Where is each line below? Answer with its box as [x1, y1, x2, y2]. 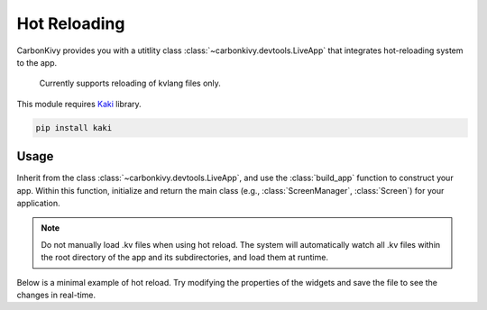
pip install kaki [35, 123, 113, 132]
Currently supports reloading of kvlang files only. [39, 77, 221, 89]
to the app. [16, 57, 58, 68]
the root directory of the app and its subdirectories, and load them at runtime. [41, 252, 329, 263]
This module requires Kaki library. [16, 98, 142, 109]
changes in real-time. [16, 289, 96, 300]
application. [16, 197, 60, 208]
